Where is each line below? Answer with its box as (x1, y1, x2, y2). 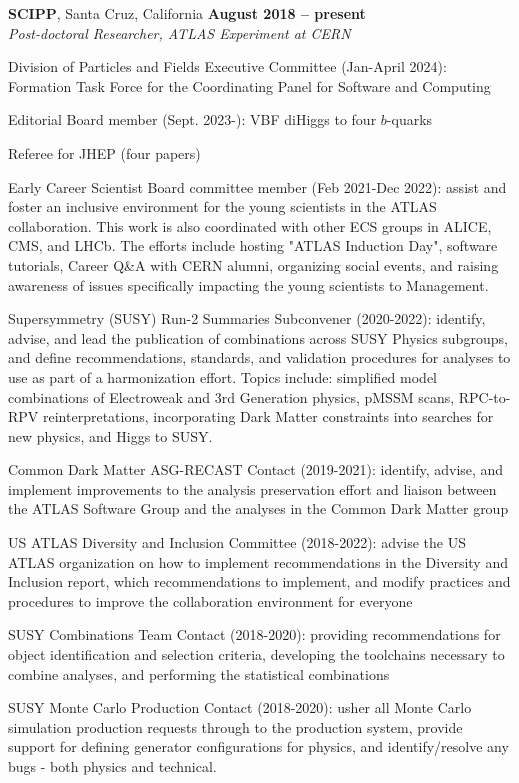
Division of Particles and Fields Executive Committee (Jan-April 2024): (8, 56, 447, 77)
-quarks (386, 109, 433, 130)
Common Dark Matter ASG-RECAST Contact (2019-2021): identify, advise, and (8, 459, 504, 480)
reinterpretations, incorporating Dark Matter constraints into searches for (42, 406, 494, 427)
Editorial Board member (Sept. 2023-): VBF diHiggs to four (8, 109, 377, 130)
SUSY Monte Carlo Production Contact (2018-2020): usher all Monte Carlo (8, 697, 472, 718)
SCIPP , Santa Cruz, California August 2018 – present (8, 3, 366, 23)
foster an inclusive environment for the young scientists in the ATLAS (8, 196, 437, 217)
